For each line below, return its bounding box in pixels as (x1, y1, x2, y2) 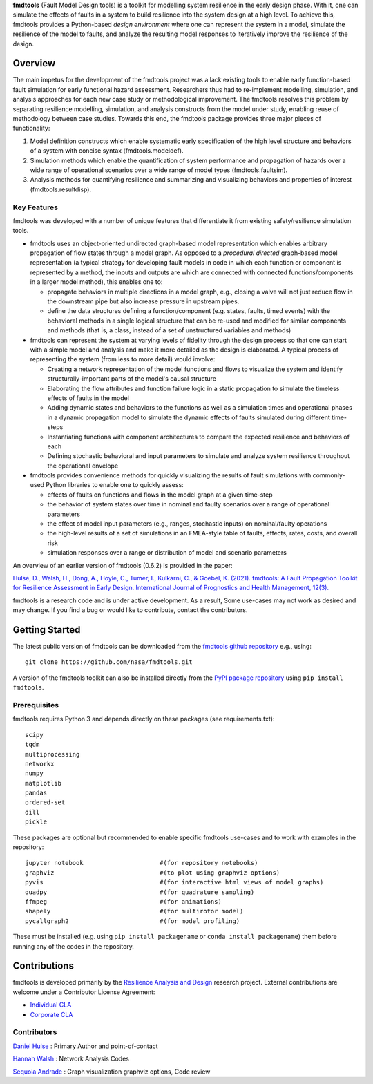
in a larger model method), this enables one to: (30, 278, 163, 286)
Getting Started (12, 624, 81, 636)
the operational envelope (47, 462, 119, 470)
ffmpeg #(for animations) (25, 898, 222, 905)
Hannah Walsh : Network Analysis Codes (12, 1054, 129, 1063)
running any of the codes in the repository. (12, 942, 135, 950)
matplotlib (25, 779, 62, 787)
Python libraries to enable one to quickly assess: (46, 481, 184, 489)
